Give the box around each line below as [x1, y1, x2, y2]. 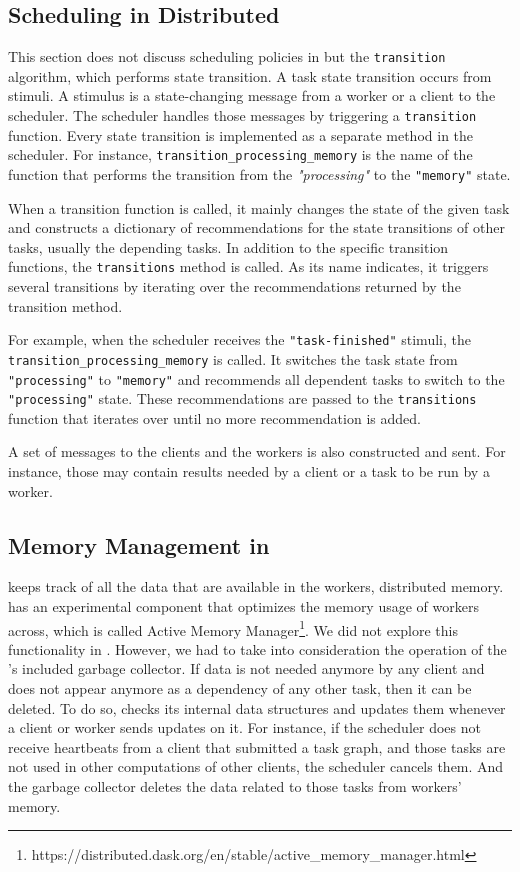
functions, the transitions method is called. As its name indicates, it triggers [8, 256, 489, 277]
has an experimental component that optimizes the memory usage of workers [8, 596, 479, 617]
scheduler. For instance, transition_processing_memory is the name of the [8, 144, 473, 165]
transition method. [8, 295, 123, 316]
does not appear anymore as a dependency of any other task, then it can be [8, 678, 472, 699]
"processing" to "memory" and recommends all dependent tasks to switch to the [8, 368, 505, 389]
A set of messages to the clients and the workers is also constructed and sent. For [8, 441, 506, 462]
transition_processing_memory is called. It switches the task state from [8, 348, 458, 369]
